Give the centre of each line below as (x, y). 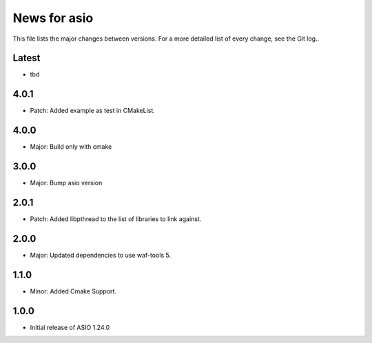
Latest (27, 58)
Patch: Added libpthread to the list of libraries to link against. (116, 219)
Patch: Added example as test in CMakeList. (92, 111)
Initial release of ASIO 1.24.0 (70, 327)
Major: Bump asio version (66, 183)
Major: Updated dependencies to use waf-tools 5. (101, 255)
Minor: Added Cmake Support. (73, 291)
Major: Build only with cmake (71, 147)
